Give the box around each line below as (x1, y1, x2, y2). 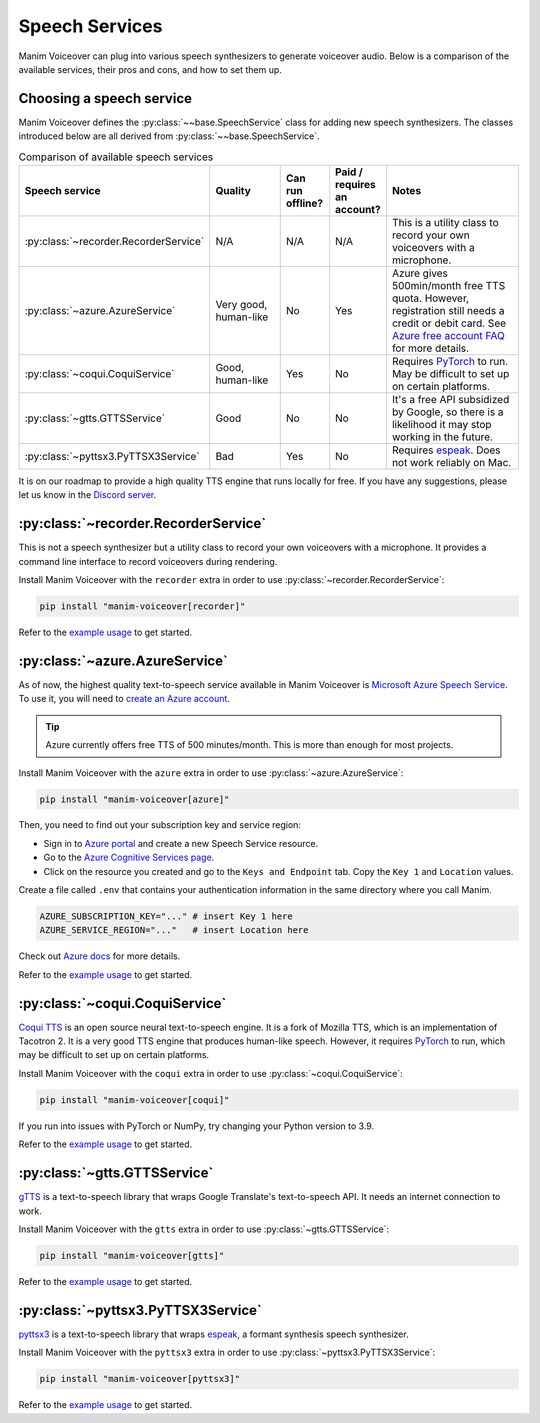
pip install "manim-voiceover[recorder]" (39, 601, 246, 612)
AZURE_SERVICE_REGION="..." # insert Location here (39, 925, 309, 936)
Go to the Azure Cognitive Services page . (43, 851, 215, 864)
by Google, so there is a (391, 405, 504, 419)
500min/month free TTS (391, 279, 506, 292)
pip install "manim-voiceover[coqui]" (39, 1094, 230, 1105)
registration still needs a (391, 304, 505, 317)
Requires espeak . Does (391, 443, 501, 457)
